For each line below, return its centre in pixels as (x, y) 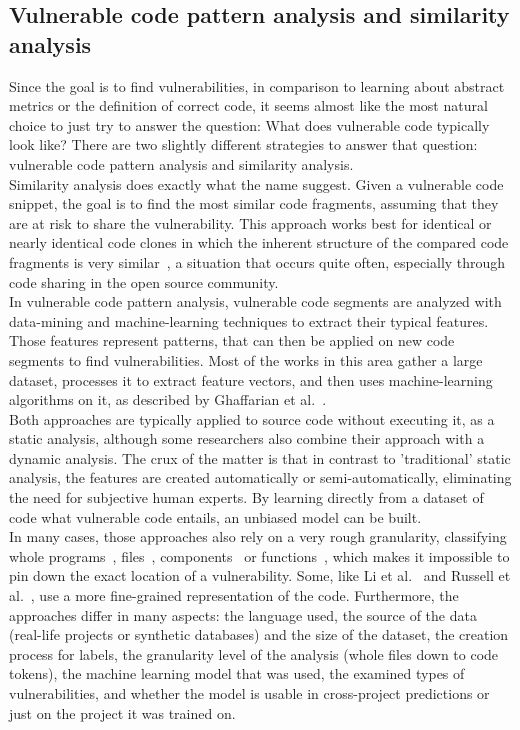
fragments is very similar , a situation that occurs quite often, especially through (257, 261)
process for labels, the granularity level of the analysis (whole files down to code (254, 653)
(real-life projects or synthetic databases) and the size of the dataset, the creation (259, 634)
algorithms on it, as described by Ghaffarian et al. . (168, 399)
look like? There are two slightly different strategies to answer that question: (243, 144)
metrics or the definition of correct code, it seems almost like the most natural (248, 105)
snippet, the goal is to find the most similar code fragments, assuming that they (254, 203)
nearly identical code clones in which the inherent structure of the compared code (259, 242)
